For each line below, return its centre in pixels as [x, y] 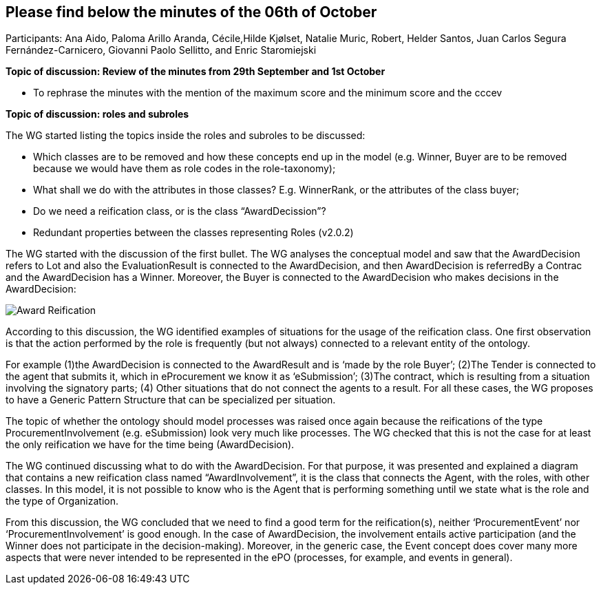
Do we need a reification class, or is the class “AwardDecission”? [180, 211]
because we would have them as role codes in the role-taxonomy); [184, 169]
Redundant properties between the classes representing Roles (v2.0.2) [193, 233]
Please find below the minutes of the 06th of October [191, 12]
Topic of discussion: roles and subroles [97, 114]
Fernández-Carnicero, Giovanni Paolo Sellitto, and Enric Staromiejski [161, 50]
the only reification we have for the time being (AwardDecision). [150, 445]
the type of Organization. [62, 501]
